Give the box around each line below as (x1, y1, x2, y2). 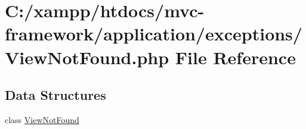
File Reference (175, 45, 296, 69)
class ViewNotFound (5, 113, 79, 125)
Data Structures (5, 86, 106, 104)
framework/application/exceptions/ (5, 21, 302, 46)
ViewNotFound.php (5, 45, 169, 69)
